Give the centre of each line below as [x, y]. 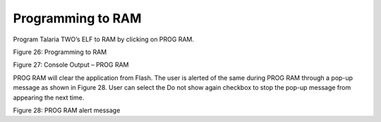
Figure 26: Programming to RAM [60, 52]
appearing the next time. [49, 97]
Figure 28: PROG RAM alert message [67, 110]
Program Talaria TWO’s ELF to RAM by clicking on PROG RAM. [103, 39]
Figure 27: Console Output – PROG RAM [71, 65]
